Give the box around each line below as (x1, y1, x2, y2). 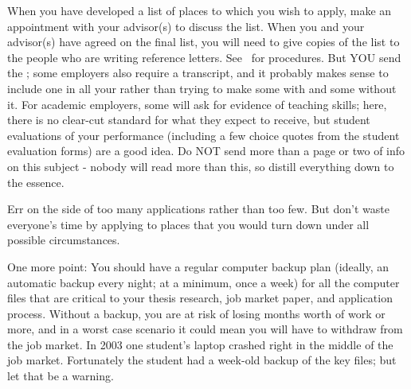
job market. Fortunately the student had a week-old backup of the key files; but (7, 352, 397, 368)
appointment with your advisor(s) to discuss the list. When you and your (7, 18, 365, 34)
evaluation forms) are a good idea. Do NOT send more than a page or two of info (7, 142, 405, 159)
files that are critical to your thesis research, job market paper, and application (7, 290, 393, 306)
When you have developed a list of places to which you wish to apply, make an (7, 2, 392, 18)
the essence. (7, 173, 65, 190)
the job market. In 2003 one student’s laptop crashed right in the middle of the (7, 336, 393, 352)
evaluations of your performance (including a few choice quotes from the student (7, 126, 400, 143)
